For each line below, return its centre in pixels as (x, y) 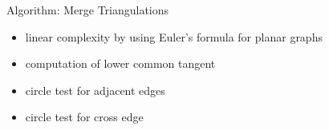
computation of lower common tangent (120, 63)
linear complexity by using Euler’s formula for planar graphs (174, 36)
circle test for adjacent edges (95, 90)
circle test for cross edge (84, 117)
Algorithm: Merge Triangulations (88, 10)
